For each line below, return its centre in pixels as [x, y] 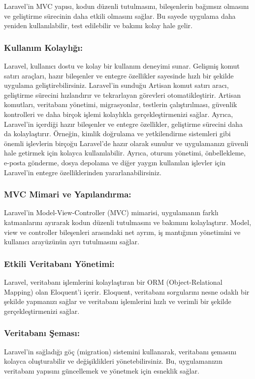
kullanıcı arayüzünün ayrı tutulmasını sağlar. [72, 242]
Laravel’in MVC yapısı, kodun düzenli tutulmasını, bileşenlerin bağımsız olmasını [127, 6]
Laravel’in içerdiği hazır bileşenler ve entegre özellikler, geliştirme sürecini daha [123, 124]
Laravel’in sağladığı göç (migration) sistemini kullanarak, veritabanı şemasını [120, 351]
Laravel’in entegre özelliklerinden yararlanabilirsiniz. [83, 172]
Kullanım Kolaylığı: [44, 47]
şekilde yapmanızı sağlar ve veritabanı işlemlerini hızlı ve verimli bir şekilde [118, 301]
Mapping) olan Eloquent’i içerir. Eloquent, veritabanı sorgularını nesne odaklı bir [127, 291]
